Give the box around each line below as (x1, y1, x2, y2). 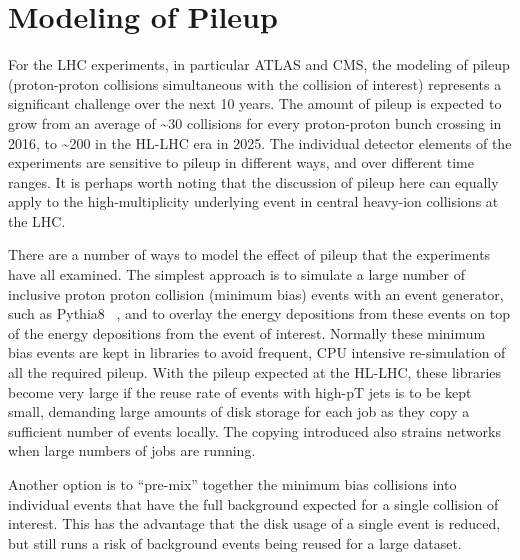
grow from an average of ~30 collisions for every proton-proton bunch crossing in (8, 112, 502, 133)
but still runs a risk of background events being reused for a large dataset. (8, 532, 462, 553)
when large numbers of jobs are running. (8, 440, 256, 461)
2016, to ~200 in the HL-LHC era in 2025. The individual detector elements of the (8, 132, 512, 153)
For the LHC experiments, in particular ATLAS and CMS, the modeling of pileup (8, 54, 510, 75)
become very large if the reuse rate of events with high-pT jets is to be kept (8, 381, 472, 402)
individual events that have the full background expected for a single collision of (8, 493, 499, 514)
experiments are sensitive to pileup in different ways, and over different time (8, 152, 474, 173)
